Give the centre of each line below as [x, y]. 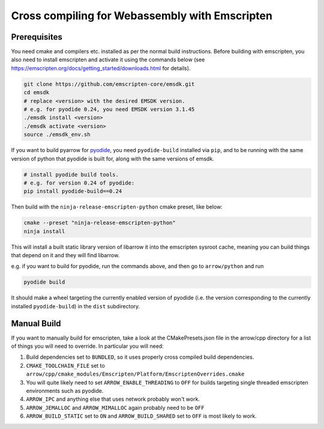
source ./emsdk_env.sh [57, 135]
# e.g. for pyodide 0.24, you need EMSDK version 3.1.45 [109, 109]
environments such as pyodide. [65, 391]
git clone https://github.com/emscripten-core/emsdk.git [109, 84]
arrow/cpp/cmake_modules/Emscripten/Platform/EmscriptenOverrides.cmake [135, 374]
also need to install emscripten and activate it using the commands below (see [108, 59]
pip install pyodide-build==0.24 [73, 191]
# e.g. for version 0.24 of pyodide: [79, 183]
